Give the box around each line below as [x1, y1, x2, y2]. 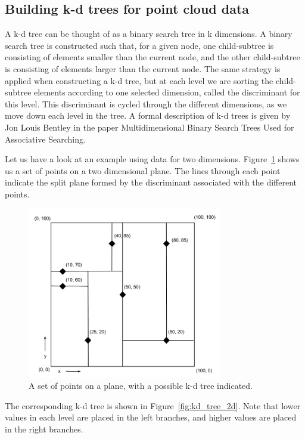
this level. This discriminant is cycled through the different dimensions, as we [5, 97, 287, 110]
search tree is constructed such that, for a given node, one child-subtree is [5, 39, 274, 51]
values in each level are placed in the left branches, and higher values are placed [5, 411, 297, 423]
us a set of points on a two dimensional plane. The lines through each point [5, 164, 281, 177]
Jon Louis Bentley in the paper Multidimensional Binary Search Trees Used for [5, 120, 294, 133]
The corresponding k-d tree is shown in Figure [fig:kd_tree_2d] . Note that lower [5, 399, 301, 412]
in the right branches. [5, 422, 83, 435]
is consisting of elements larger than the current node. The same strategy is [5, 62, 281, 75]
